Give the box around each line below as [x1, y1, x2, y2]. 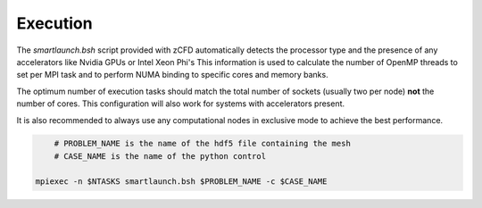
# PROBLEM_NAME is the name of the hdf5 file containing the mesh [54, 138, 352, 149]
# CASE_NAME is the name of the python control [54, 151, 267, 161]
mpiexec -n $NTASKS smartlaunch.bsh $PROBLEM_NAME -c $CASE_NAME [35, 176, 328, 187]
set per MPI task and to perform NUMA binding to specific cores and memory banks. [16, 70, 329, 80]
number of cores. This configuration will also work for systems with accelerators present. [16, 98, 345, 109]
